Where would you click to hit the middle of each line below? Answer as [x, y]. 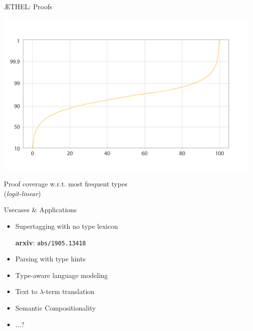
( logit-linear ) [22, 193]
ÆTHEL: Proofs [28, 6]
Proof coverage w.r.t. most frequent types [66, 184]
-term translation [69, 291]
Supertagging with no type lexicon [67, 226]
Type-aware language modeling [62, 275]
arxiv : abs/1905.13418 [51, 242]
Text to [26, 291]
